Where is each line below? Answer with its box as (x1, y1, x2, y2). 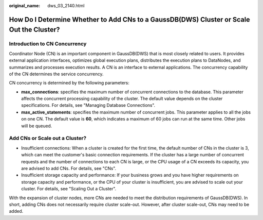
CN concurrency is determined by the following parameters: (9, 80, 130, 86)
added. (9, 208, 23, 214)
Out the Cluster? (9, 26, 60, 34)
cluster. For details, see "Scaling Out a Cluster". (21, 186, 116, 192)
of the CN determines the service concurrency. (9, 71, 104, 77)
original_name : (9, 3, 40, 8)
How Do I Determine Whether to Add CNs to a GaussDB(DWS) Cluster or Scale (9, 15, 250, 24)
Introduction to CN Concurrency (9, 40, 87, 47)
